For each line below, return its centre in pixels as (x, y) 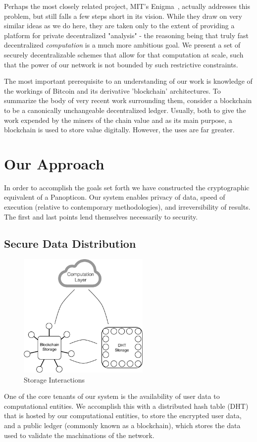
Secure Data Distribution (70, 243)
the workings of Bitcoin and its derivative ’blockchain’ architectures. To (112, 90)
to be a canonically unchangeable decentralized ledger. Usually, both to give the (125, 110)
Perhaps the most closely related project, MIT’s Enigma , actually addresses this (127, 6)
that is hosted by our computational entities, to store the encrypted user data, (123, 415)
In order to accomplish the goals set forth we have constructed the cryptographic (127, 187)
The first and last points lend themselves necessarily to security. (101, 216)
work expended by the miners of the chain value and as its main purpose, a (118, 120)
